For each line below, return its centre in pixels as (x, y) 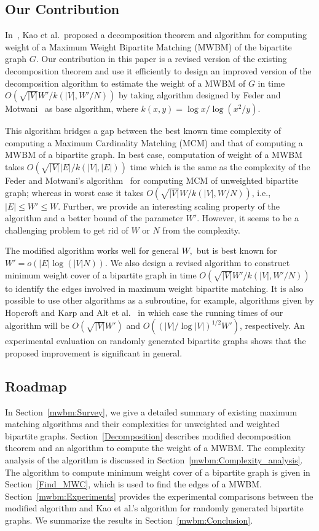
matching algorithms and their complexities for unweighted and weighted (142, 424)
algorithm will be (37, 325)
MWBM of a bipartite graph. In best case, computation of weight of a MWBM (154, 155)
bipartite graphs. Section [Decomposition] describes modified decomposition (148, 435)
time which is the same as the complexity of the (220, 166)
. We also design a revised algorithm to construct (197, 262)
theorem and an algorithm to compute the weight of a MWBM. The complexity (155, 448)
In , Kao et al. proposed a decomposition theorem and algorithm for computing (156, 35)
